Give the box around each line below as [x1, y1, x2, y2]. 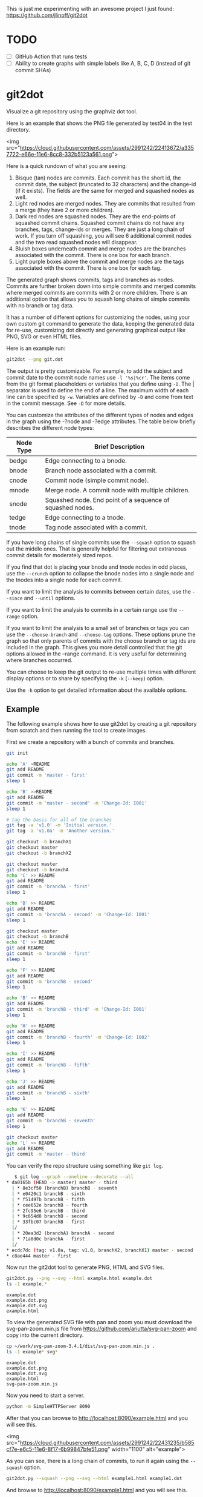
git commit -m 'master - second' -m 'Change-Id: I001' [6, 800, 147, 806]
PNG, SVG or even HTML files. [6, 333, 82, 340]
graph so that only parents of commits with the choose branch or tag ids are [6, 637, 196, 645]
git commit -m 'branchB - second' [6, 979, 94, 985]
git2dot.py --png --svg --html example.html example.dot [6, 1276, 153, 1282]
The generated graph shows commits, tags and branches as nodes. [6, 276, 175, 283]
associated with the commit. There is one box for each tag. [14, 264, 162, 272]
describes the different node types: [6, 424, 94, 431]
